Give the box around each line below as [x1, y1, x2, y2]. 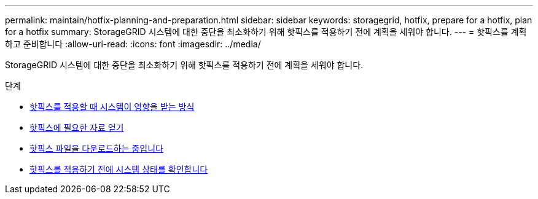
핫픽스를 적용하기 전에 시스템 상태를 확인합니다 [29, 164, 208, 174]
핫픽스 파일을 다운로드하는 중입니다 [29, 143, 163, 154]
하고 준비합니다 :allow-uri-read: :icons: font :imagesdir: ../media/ [5, 39, 261, 49]
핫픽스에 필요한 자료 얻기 [29, 122, 124, 133]
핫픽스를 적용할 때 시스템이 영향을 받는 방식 [29, 101, 195, 112]
